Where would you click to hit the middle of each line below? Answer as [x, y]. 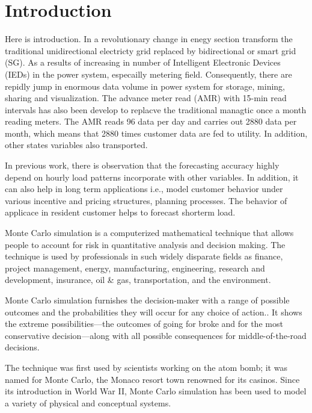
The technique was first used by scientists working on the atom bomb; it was [146, 367]
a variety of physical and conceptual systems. [88, 402]
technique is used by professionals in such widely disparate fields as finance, [144, 256]
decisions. [22, 347]
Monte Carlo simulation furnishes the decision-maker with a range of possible [147, 300]
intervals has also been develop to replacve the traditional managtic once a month [156, 109]
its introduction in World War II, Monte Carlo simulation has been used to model [156, 391]
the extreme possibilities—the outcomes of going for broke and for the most [144, 324]
